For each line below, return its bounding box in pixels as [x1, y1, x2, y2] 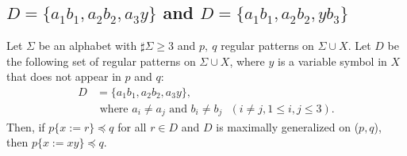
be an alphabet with [38, 37, 137, 54]
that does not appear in [6, 68, 121, 85]
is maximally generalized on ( [216, 118, 359, 135]
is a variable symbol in [277, 52, 387, 69]
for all [117, 118, 147, 135]
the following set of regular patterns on [6, 52, 196, 69]
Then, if [6, 118, 45, 135]
